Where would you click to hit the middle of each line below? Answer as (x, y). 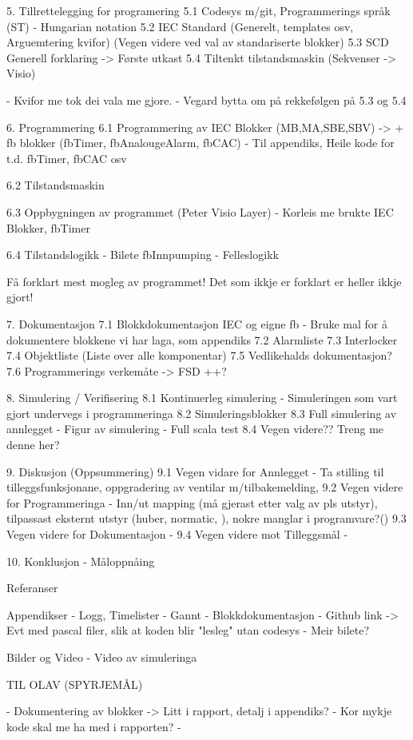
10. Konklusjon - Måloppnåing (81, 561)
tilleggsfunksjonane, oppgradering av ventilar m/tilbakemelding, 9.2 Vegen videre (205, 487)
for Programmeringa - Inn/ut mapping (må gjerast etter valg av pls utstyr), (192, 502)
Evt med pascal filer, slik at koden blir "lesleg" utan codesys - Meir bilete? (188, 630)
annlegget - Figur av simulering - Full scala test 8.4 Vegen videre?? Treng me (195, 429)
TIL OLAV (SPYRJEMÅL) (75, 684)
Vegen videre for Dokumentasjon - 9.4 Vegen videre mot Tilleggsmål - (177, 534)
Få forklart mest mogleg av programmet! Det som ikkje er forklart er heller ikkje (204, 281)
